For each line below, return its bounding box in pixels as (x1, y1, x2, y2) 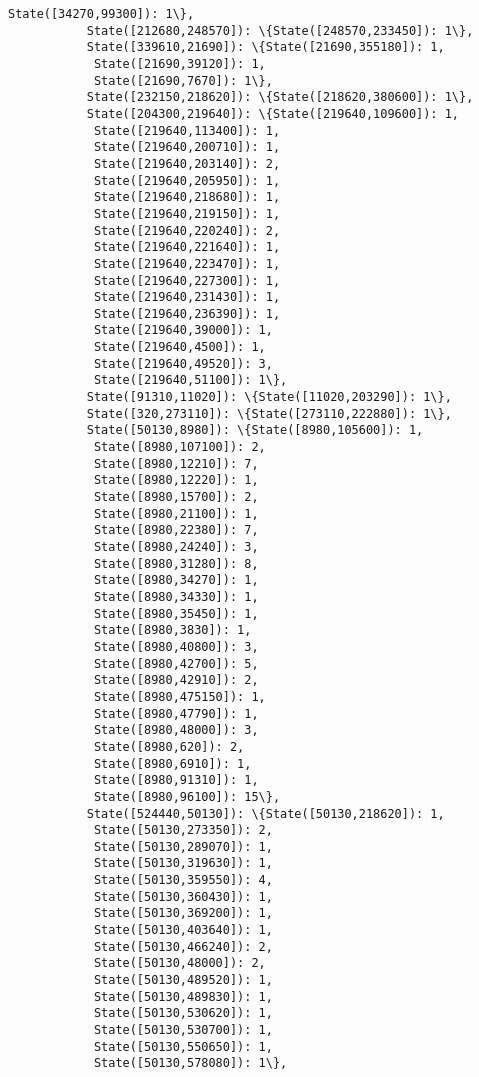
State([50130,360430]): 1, (93, 889, 273, 904)
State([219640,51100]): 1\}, (93, 373, 288, 388)
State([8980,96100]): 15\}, (93, 789, 281, 804)
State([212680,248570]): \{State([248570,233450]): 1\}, (86, 23, 474, 38)
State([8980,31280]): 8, (93, 556, 259, 571)
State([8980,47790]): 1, (93, 706, 259, 721)
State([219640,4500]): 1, (93, 340, 266, 355)
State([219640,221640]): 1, (93, 240, 281, 255)
